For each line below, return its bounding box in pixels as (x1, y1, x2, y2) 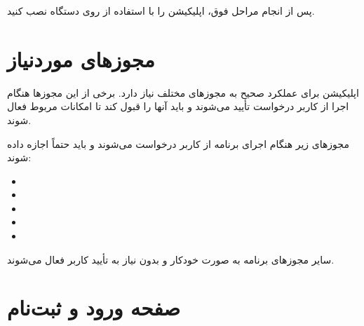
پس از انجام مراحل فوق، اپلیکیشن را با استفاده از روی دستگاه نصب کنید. (7, 4, 315, 18)
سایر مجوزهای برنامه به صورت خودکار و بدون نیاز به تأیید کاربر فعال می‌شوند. (7, 252, 335, 266)
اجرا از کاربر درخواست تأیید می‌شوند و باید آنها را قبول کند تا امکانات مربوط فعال (7, 99, 349, 114)
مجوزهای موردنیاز (7, 44, 155, 73)
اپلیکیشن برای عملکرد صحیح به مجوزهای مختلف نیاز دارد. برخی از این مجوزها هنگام (7, 85, 359, 100)
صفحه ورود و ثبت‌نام (7, 293, 181, 322)
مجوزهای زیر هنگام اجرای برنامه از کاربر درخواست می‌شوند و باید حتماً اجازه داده (7, 136, 349, 151)
